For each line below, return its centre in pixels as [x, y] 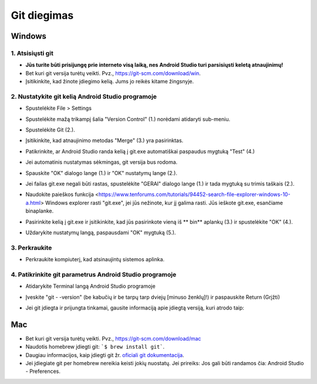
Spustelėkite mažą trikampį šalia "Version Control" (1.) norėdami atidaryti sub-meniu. [128, 119]
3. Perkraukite [31, 248]
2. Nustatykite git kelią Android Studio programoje [84, 96]
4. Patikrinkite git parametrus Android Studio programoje [94, 274]
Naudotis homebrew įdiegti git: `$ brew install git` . [95, 347]
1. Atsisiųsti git [32, 53]
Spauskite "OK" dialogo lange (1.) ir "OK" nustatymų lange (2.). [101, 173]
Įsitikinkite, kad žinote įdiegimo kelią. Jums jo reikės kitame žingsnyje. [109, 82]
